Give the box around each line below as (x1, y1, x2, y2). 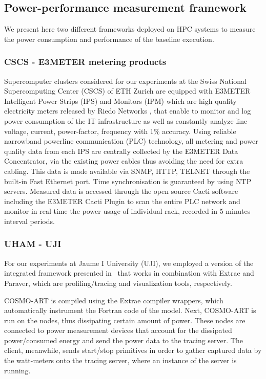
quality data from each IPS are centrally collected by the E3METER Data (4, 145, 238, 156)
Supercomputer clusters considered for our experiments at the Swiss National (4, 75, 247, 86)
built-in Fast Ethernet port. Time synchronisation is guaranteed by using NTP (4, 175, 252, 186)
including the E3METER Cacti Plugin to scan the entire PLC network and (4, 195, 240, 206)
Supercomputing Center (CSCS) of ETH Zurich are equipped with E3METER (4, 85, 251, 96)
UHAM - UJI (4, 237, 62, 250)
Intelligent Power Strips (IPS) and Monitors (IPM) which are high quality (4, 95, 237, 106)
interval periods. (4, 215, 55, 226)
